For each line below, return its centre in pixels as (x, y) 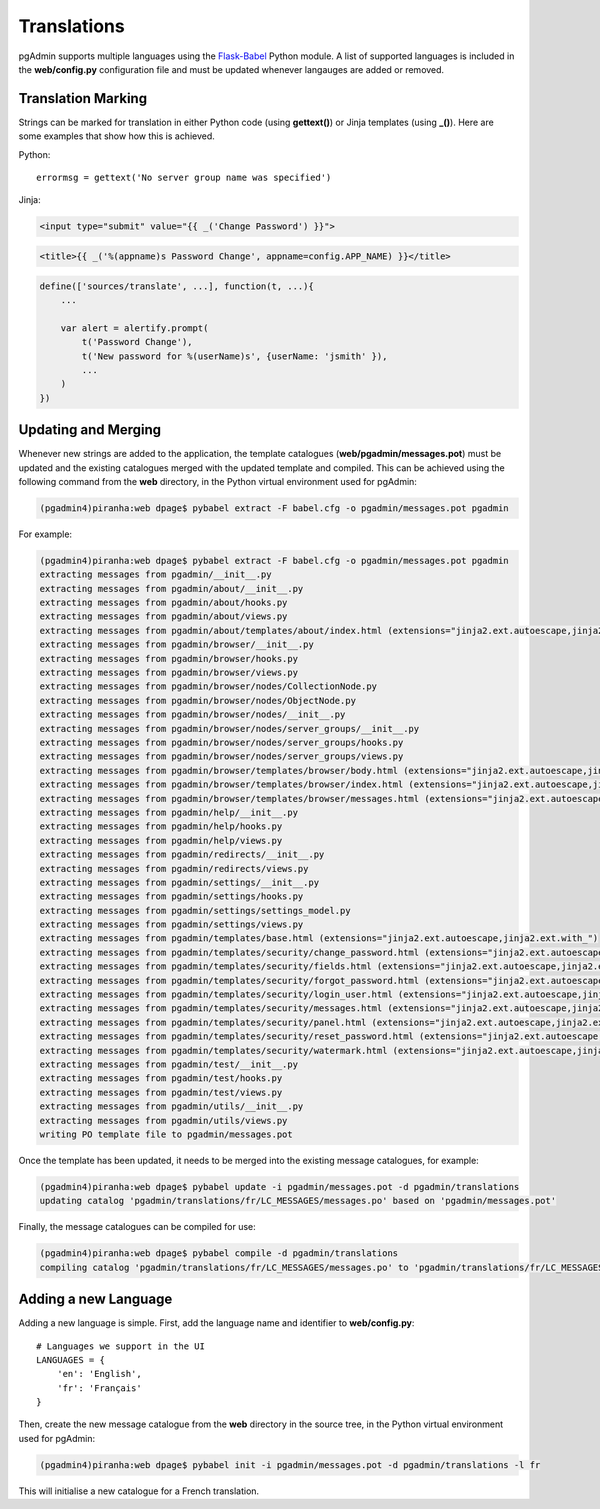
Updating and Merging (90, 430)
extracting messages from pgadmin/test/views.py (161, 1092)
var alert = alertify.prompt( (134, 328)
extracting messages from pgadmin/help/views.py (161, 840)
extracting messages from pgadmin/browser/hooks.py (169, 658)
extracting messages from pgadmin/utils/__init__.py (171, 1106)
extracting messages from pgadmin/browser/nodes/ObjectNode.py (198, 700)
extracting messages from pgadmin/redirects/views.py (174, 868)
